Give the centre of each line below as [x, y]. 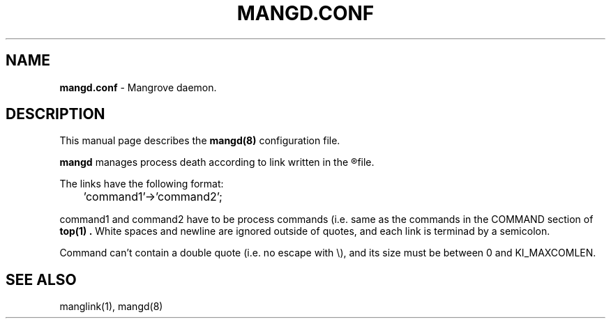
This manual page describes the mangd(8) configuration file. [200, 141]
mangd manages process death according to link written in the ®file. [217, 162]
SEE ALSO [41, 279]
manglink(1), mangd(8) [111, 307]
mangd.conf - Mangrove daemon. [138, 87]
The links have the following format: [142, 184]
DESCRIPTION [55, 114]
